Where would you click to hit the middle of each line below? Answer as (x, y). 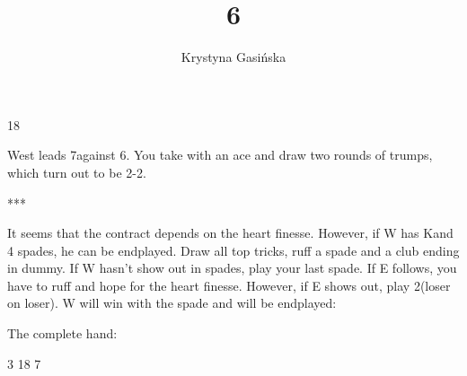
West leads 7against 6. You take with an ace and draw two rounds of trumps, (220, 155)
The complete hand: (62, 333)
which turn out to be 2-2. (77, 172)
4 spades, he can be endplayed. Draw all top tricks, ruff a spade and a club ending (233, 250)
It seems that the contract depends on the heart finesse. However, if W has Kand (230, 233)
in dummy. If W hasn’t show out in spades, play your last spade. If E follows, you (232, 268)
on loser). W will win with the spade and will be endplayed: (172, 303)
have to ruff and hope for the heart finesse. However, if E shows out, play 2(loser (229, 285)
